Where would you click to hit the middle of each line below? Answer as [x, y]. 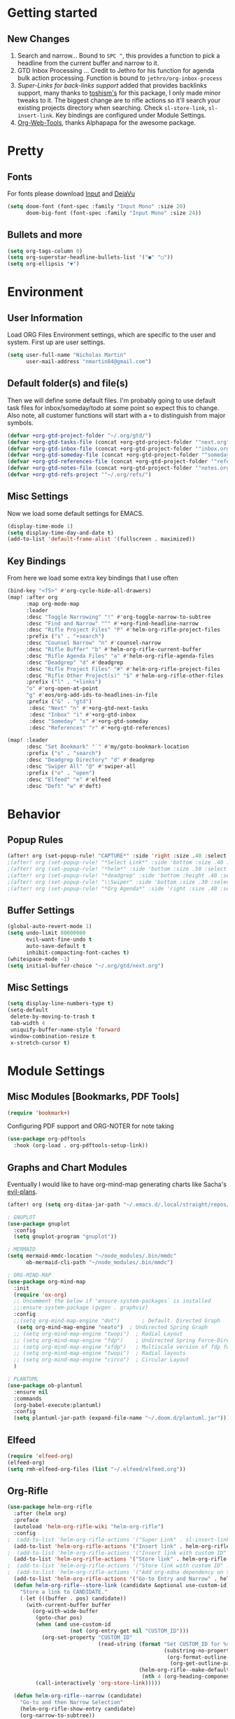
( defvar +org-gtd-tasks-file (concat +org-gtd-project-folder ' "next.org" [119, 442]
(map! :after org [33, 597]
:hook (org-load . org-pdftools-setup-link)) [81, 1146]
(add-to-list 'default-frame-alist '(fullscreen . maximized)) [101, 539]
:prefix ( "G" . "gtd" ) [59, 702]
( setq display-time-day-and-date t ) [60, 533]
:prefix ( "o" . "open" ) [60, 773]
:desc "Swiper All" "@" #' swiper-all [81, 766]
